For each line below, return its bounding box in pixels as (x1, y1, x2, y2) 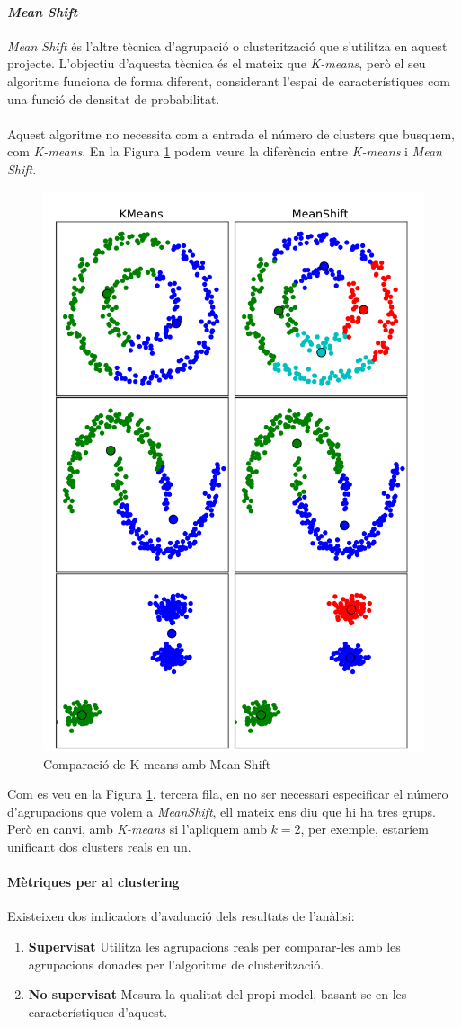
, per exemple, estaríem (300, 819, 429, 838)
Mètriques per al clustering (7, 872, 180, 891)
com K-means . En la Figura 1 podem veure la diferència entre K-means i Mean (7, 142, 442, 161)
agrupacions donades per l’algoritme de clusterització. (28, 954, 324, 973)
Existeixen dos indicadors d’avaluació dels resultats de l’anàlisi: (7, 907, 355, 925)
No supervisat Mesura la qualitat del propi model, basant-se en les (28, 985, 407, 1004)
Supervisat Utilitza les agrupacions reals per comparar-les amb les (28, 937, 401, 956)
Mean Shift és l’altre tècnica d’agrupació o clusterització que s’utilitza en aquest (7, 36, 448, 55)
